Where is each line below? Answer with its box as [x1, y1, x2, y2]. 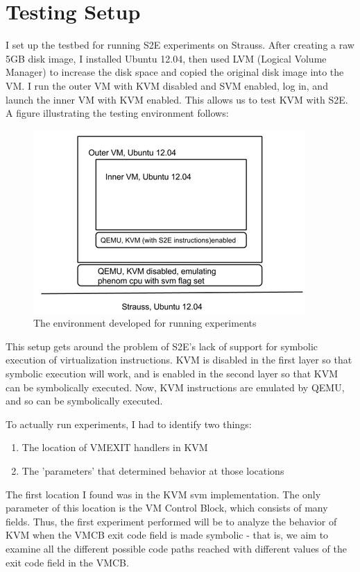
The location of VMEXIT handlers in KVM [22, 440, 208, 455]
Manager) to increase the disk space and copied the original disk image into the [6, 65, 344, 79]
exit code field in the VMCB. [6, 555, 129, 569]
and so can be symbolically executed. [6, 393, 163, 408]
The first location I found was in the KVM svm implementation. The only [6, 487, 321, 501]
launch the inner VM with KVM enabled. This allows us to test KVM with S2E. [6, 92, 348, 106]
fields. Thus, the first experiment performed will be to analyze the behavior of [6, 514, 337, 528]
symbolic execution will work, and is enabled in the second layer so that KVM [6, 366, 338, 381]
